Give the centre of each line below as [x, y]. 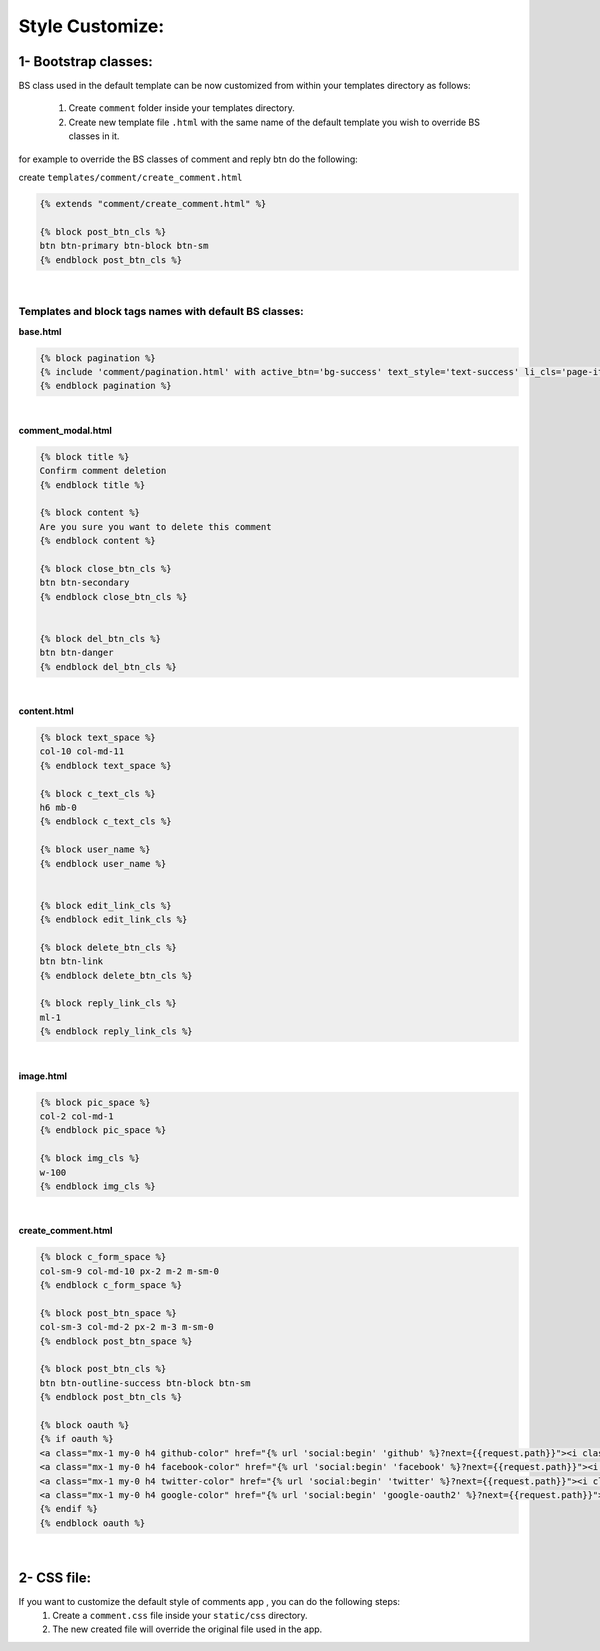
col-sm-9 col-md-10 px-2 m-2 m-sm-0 [129, 1271]
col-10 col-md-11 [82, 751]
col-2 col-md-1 [76, 1116]
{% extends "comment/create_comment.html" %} [153, 203]
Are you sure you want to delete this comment [155, 526]
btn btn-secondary [84, 583]
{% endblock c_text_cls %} [105, 821]
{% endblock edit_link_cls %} [113, 919]
